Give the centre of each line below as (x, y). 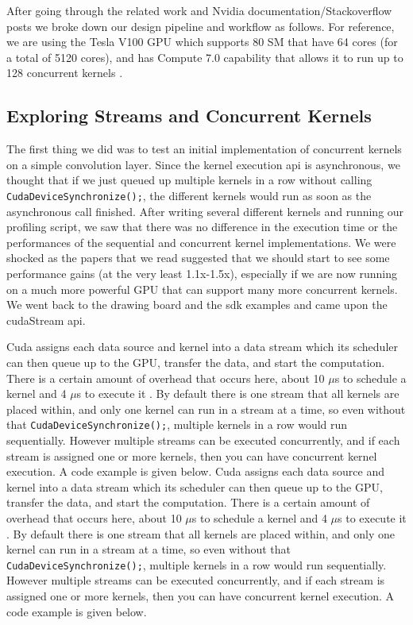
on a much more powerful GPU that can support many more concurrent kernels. (202, 289)
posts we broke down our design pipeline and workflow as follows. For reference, (201, 26)
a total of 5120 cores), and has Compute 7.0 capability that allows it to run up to (205, 57)
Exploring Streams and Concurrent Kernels (189, 116)
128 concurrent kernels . (65, 73)
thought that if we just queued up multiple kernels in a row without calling (189, 180)
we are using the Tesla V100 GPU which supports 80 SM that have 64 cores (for (202, 42)
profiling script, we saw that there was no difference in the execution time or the (202, 227)
